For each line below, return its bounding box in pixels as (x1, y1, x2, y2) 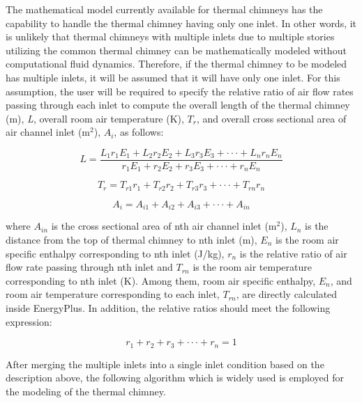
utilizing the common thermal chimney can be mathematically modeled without (6, 42, 347, 57)
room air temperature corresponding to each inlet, (6, 287, 220, 301)
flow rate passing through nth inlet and (6, 260, 173, 274)
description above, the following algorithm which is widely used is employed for (6, 370, 344, 385)
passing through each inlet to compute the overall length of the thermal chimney (6, 97, 350, 112)
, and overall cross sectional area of (196, 111, 347, 125)
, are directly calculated (236, 287, 338, 301)
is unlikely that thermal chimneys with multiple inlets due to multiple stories (6, 29, 335, 44)
